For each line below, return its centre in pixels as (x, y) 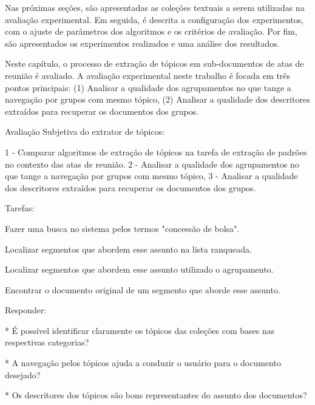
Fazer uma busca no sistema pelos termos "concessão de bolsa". (122, 228)
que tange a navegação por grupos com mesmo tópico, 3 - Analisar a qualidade (151, 176)
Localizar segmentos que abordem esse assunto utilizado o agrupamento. (139, 269)
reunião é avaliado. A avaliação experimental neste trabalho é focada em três (148, 75)
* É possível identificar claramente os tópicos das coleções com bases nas (140, 330)
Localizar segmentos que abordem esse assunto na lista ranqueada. (128, 249)
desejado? (23, 374)
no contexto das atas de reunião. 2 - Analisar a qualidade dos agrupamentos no (152, 164)
